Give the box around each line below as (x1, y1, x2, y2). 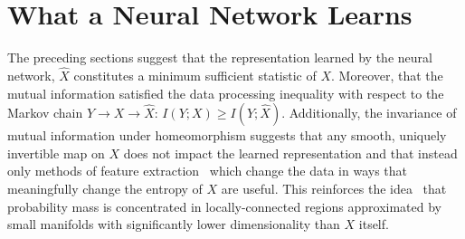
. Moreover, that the (331, 65, 443, 84)
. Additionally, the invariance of (281, 103, 457, 122)
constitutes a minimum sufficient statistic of (73, 65, 317, 84)
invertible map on (7, 143, 105, 162)
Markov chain (7, 103, 83, 122)
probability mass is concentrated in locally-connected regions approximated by (7, 196, 441, 215)
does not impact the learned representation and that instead (123, 143, 458, 162)
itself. (358, 215, 389, 234)
